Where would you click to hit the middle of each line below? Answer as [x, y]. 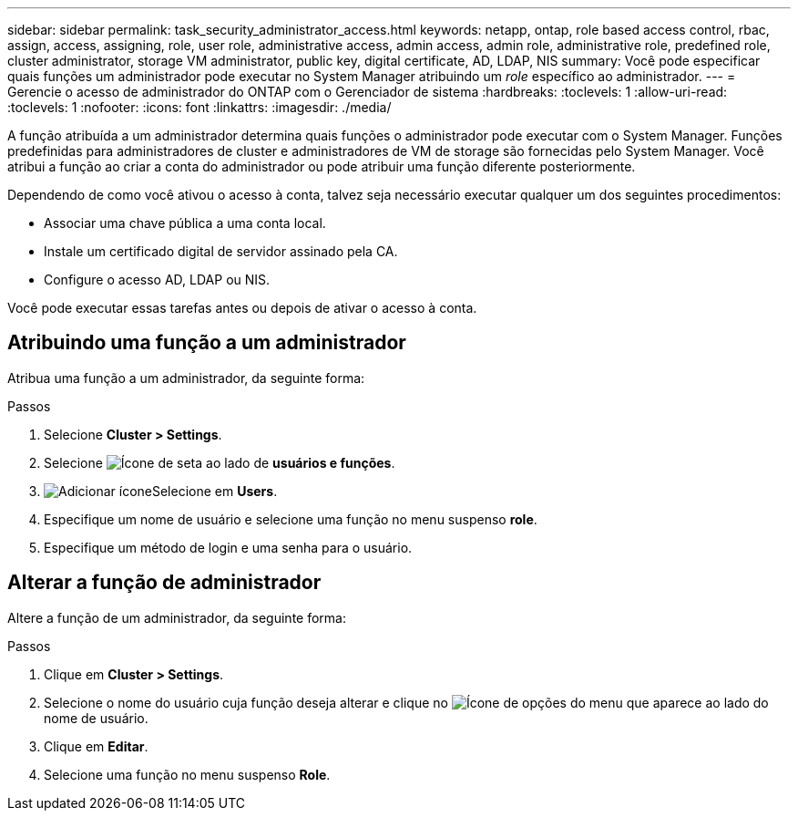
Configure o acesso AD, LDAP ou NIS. [157, 280]
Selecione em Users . [215, 491]
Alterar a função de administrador [164, 583]
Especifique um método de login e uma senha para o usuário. [228, 547]
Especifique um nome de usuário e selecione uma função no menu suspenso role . [291, 519]
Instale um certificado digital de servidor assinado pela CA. [221, 251]
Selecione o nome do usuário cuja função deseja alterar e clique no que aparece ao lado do [406, 702]
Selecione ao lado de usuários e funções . [220, 462]
